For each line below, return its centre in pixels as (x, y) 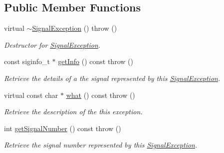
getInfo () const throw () (96, 61)
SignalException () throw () (75, 28)
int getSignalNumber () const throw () (63, 128)
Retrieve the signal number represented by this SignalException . (101, 145)
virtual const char (31, 95)
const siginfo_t (27, 61)
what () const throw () (101, 95)
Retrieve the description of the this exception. (73, 112)
